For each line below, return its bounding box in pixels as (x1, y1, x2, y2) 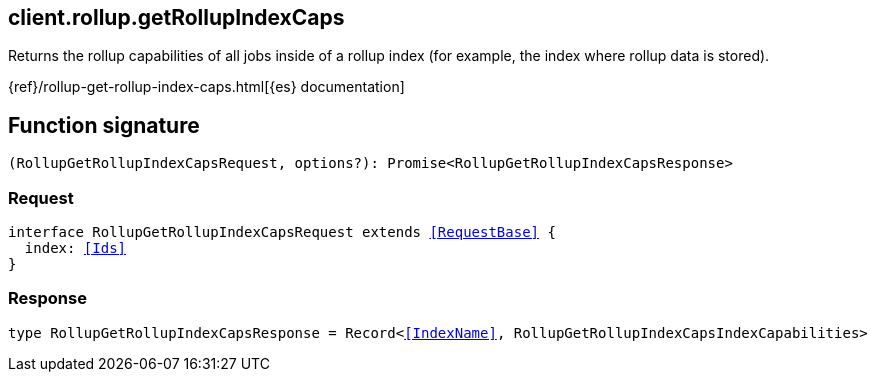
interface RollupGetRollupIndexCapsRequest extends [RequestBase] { (8, 224, 556, 241)
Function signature (8, 112, 200, 138)
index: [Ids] (24, 240, 127, 257)
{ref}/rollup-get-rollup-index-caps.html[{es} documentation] (8, 78, 405, 96)
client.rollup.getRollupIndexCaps (8, 5, 345, 30)
